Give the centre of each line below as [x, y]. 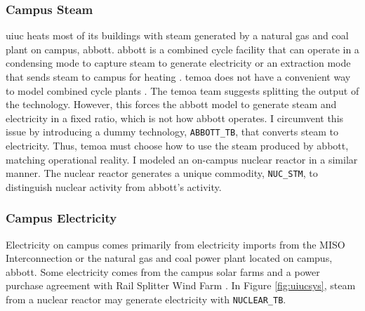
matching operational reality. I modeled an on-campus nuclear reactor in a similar [182, 159]
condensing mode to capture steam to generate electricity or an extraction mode [178, 63]
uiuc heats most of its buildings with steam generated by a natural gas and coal [177, 35]
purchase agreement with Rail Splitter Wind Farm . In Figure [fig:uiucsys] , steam [181, 285]
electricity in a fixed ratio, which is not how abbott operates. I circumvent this [175, 118]
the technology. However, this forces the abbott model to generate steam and [171, 104]
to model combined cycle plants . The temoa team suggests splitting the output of [182, 90]
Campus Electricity [61, 218]
